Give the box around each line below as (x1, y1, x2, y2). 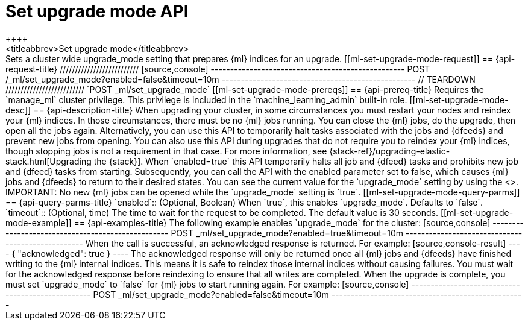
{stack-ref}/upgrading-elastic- (329, 145, 450, 156)
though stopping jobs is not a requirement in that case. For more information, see (5, 145, 327, 156)
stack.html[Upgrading (5, 156, 92, 166)
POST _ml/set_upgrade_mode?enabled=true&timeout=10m (171, 227, 403, 238)
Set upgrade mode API (5, 1, 189, 22)
